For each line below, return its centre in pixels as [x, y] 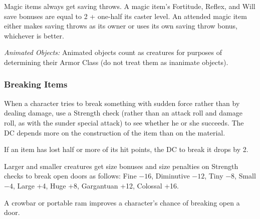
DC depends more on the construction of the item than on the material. [115, 132]
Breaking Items [36, 84]
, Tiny [214, 176]
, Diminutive [171, 176]
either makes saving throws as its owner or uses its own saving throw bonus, [121, 26]
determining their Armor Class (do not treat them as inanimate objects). [116, 62]
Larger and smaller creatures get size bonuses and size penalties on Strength [121, 166]
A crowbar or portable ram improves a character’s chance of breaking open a [122, 202]
